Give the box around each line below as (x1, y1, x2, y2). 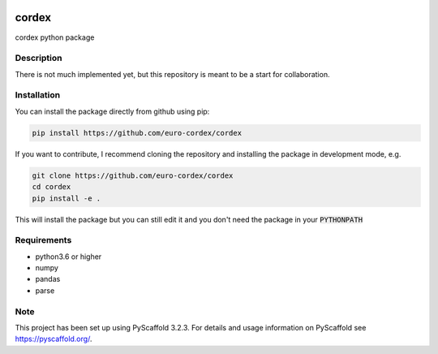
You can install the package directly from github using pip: (15, 106, 210, 116)
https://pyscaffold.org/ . (15, 334, 92, 344)
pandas (35, 274, 61, 284)
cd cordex (32, 183, 71, 192)
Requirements (15, 235, 72, 246)
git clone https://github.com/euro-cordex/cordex (32, 171, 234, 180)
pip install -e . (32, 193, 101, 203)
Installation (15, 89, 61, 101)
